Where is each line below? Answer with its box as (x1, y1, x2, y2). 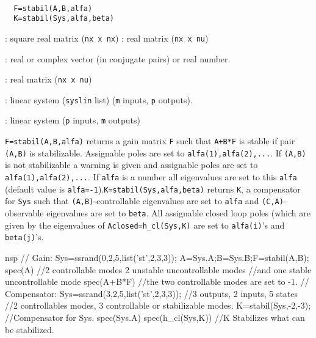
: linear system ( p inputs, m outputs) (5, 114, 140, 127)
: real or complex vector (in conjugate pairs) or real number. (5, 52, 231, 65)
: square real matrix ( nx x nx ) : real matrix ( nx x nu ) (5, 31, 209, 44)
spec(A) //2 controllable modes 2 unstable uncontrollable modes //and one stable (5, 263, 312, 276)
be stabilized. (5, 323, 54, 336)
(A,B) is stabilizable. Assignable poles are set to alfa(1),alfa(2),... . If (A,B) (5, 146, 306, 159)
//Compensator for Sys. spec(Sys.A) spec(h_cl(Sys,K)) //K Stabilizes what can (5, 310, 305, 323)
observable (5, 207, 44, 219)
